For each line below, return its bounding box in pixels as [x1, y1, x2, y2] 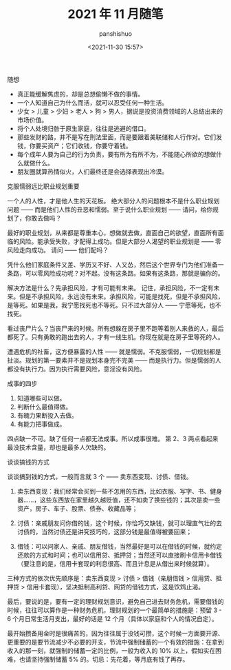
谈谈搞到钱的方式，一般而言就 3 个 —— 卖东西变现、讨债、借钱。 [7, 472, 192, 480]
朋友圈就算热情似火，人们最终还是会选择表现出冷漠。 [16, 167, 168, 176]
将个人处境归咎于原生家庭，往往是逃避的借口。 [16, 124, 150, 132]
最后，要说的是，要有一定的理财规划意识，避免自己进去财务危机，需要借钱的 [7, 597, 224, 605]
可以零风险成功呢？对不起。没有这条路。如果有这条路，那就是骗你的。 [25, 269, 224, 277]
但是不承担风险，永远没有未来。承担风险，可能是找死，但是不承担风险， [19, 292, 224, 301]
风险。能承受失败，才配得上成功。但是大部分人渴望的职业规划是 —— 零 [19, 237, 221, 245]
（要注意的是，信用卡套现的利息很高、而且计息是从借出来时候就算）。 [16, 559, 213, 567]
